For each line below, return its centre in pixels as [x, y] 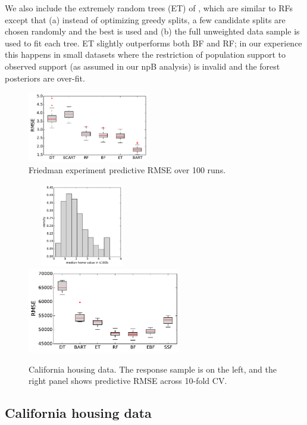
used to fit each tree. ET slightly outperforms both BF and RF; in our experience [153, 43]
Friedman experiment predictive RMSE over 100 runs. [127, 170]
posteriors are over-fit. [45, 78]
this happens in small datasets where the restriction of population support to [145, 54]
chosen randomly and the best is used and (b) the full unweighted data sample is [152, 31]
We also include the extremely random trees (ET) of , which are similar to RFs [149, 8]
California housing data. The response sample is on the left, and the [153, 369]
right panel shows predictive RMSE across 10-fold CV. [128, 381]
